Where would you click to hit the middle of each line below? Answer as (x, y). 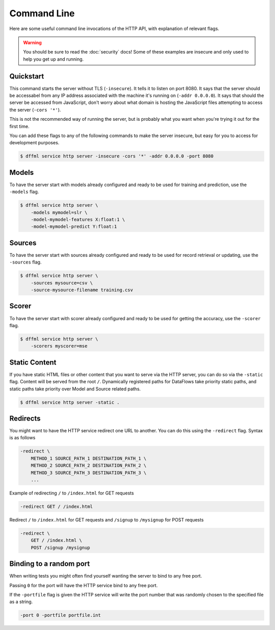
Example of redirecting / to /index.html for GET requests (72, 493)
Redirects (25, 418)
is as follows (22, 438)
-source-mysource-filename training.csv (82, 290)
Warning (32, 42)
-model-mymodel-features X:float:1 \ (78, 219)
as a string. (21, 602)
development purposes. (34, 143)
